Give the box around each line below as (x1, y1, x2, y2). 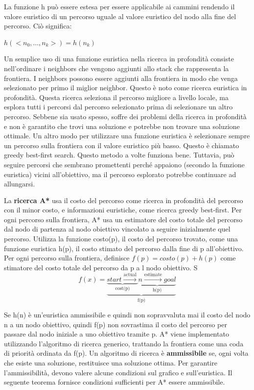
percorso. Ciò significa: (4, 21, 72, 31)
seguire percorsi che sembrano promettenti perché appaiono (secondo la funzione (4, 159, 245, 169)
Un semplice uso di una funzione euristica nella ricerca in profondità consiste (4, 53, 234, 64)
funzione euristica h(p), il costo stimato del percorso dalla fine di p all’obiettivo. (4, 243, 244, 253)
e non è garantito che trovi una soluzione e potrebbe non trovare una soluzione (4, 121, 240, 131)
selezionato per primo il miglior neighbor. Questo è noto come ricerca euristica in (4, 82, 247, 93)
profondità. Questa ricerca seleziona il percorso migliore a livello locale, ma (4, 92, 229, 102)
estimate (144, 272, 162, 278)
